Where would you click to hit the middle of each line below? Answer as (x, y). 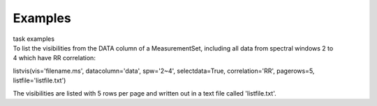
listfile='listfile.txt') (39, 80)
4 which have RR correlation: (54, 58)
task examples (34, 39)
